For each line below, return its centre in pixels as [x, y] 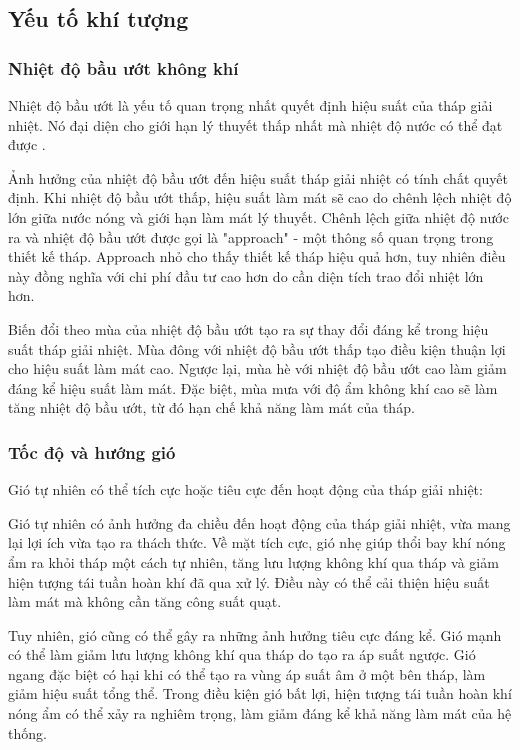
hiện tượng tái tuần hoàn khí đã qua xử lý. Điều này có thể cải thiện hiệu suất [249, 581]
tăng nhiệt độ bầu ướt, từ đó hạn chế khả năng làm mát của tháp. [211, 407]
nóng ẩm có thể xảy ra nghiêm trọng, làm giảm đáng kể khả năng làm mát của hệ [260, 713]
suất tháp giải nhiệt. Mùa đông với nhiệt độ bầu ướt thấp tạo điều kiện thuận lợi [257, 348]
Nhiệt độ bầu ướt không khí [123, 67]
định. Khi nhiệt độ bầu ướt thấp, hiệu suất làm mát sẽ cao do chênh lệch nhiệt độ [260, 197]
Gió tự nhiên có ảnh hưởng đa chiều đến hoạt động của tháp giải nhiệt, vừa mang [259, 522]
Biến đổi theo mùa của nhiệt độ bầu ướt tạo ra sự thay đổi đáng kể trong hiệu [248, 328]
